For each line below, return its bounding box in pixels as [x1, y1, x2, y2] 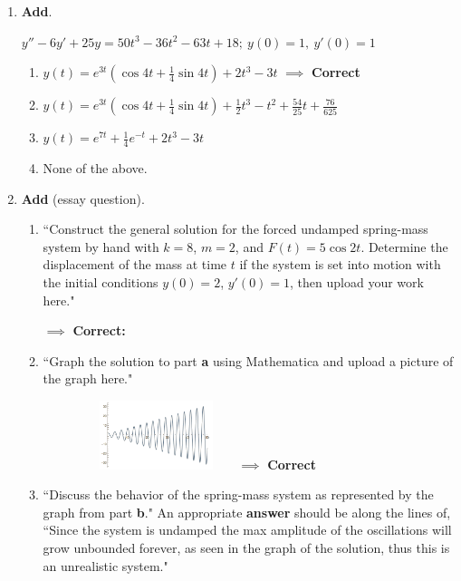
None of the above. [43, 159, 148, 178]
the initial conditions [43, 272, 158, 291]
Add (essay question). [21, 189, 145, 208]
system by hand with [43, 237, 159, 256]
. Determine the [360, 237, 448, 256]
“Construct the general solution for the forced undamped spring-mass [43, 219, 428, 238]
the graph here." [43, 369, 133, 388]
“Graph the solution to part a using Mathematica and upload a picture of [43, 351, 454, 370]
